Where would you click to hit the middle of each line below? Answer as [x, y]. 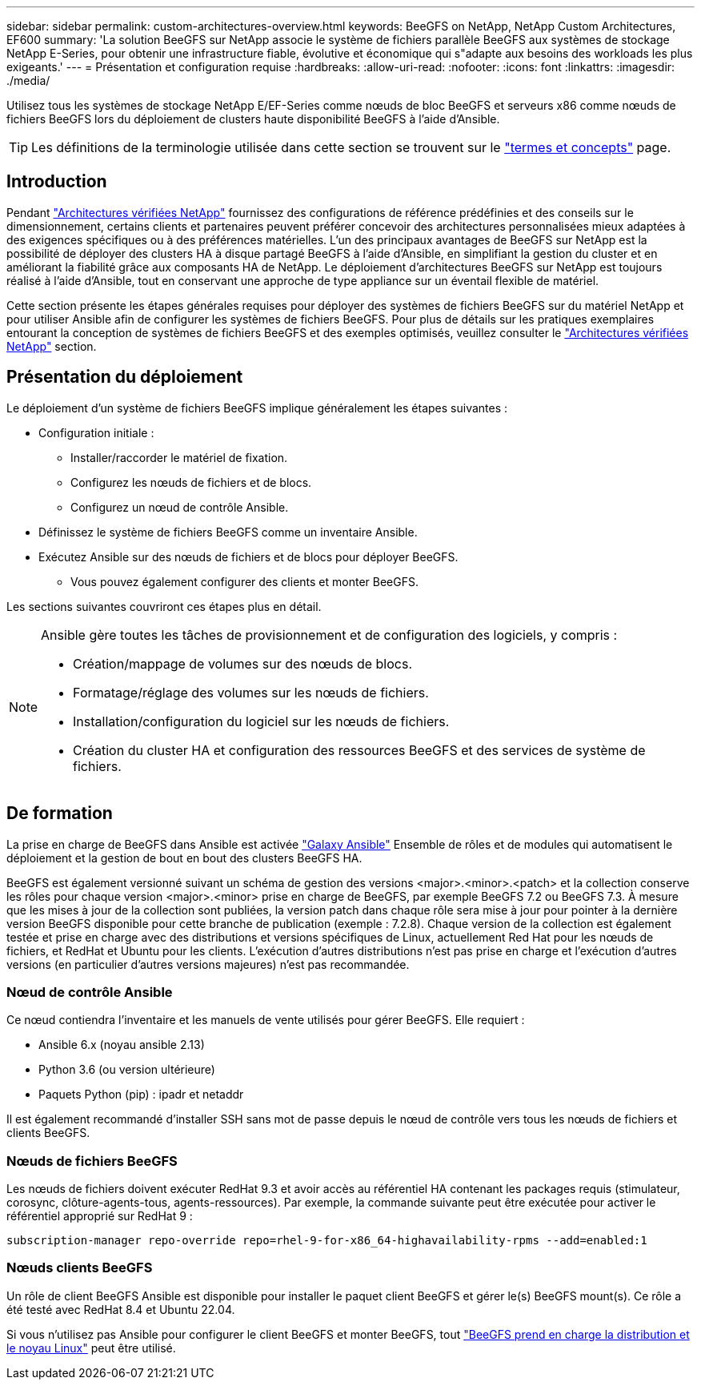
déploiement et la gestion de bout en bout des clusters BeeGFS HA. [184, 858]
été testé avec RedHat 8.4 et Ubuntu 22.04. [121, 1309]
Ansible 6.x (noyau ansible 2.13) [122, 1045]
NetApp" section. [52, 346]
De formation [60, 814]
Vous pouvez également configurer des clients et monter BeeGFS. [244, 581]
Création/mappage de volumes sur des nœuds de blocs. [243, 663]
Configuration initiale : [96, 432]
